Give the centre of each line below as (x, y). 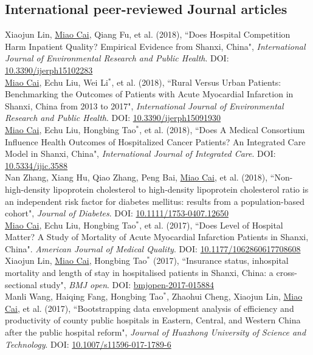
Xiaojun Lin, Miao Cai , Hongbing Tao (76, 260)
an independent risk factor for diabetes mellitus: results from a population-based (155, 201)
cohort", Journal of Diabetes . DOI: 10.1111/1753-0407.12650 (117, 213)
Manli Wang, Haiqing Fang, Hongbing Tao (84, 296)
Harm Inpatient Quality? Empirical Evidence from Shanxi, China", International (155, 46)
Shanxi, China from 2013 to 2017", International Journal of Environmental (144, 105)
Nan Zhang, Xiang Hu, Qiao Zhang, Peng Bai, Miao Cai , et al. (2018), (136, 177)
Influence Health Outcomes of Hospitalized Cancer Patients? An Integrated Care (155, 141)
